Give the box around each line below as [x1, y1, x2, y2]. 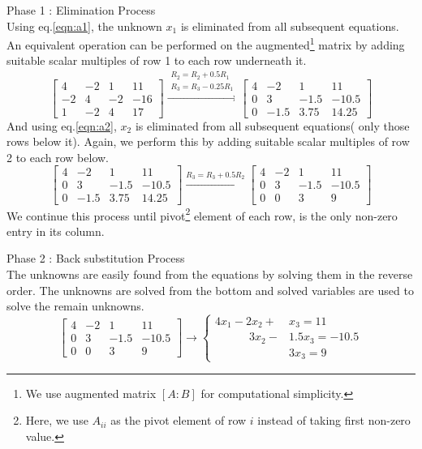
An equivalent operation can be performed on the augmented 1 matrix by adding [6, 34, 405, 53]
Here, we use [25, 412, 88, 429]
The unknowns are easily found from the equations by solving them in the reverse [6, 265, 413, 282]
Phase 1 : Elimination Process [6, 2, 156, 18]
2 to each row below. [6, 148, 110, 165]
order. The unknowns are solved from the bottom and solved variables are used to [6, 281, 414, 298]
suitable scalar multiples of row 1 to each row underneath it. [6, 52, 307, 69]
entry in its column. [6, 222, 105, 239]
